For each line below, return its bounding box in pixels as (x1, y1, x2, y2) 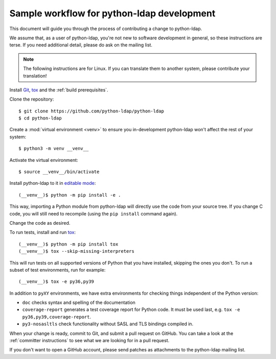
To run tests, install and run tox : (9, 229, 76, 235)
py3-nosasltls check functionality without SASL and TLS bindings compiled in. (22, 321, 194, 327)
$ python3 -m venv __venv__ (18, 146, 89, 152)
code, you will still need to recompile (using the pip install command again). (9, 210, 178, 217)
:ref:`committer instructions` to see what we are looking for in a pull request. (9, 338, 170, 344)
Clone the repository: (9, 96, 54, 102)
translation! (23, 73, 47, 79)
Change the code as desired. (9, 220, 71, 226)
